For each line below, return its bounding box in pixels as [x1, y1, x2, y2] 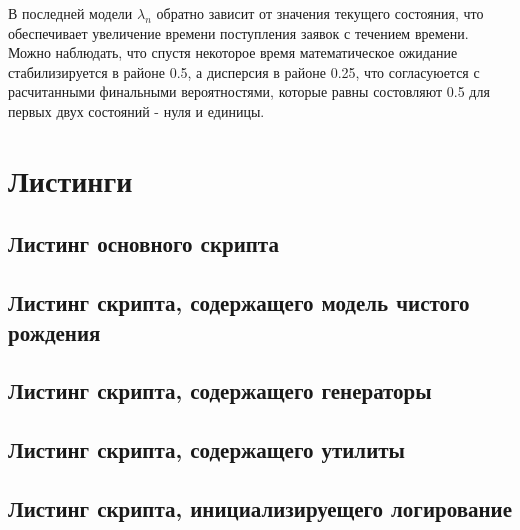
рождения [8, 316, 101, 347]
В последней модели [8, 3, 133, 23]
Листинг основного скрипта [8, 228, 279, 259]
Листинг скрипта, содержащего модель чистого [8, 287, 470, 318]
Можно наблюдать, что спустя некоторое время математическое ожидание [8, 42, 458, 63]
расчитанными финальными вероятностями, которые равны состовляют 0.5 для [8, 81, 490, 102]
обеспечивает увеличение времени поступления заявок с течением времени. [8, 22, 469, 43]
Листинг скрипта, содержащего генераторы [8, 375, 432, 406]
